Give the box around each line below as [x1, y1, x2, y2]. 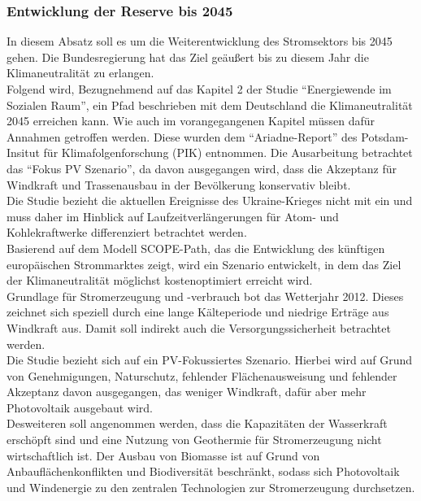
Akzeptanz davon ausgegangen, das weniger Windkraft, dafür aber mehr [7, 383, 367, 400]
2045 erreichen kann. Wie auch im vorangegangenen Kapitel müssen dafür [7, 112, 375, 129]
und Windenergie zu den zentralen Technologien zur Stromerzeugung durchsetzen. [7, 478, 415, 495]
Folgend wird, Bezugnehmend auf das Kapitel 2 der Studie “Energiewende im [7, 81, 392, 97]
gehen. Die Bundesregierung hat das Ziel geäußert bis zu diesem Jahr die [7, 48, 369, 65]
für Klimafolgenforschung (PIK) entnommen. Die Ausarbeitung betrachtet [43, 144, 413, 161]
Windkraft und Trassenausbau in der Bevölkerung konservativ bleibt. [7, 176, 351, 193]
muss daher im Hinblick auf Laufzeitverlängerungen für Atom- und [7, 207, 339, 224]
